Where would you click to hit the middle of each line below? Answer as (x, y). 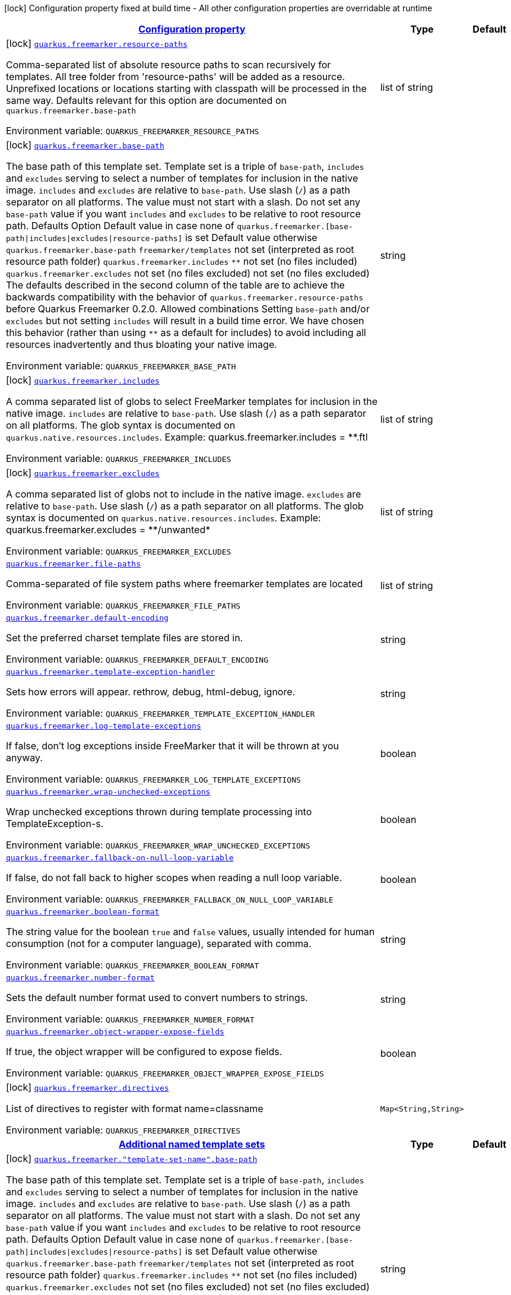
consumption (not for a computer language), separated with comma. (159, 943)
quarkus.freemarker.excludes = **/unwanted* (108, 530)
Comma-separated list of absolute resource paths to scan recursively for (169, 65)
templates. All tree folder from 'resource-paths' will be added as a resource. (176, 77)
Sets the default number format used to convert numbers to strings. (157, 998)
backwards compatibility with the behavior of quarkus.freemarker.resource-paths (185, 297)
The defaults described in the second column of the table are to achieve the (175, 285)
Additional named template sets (192, 1144)
